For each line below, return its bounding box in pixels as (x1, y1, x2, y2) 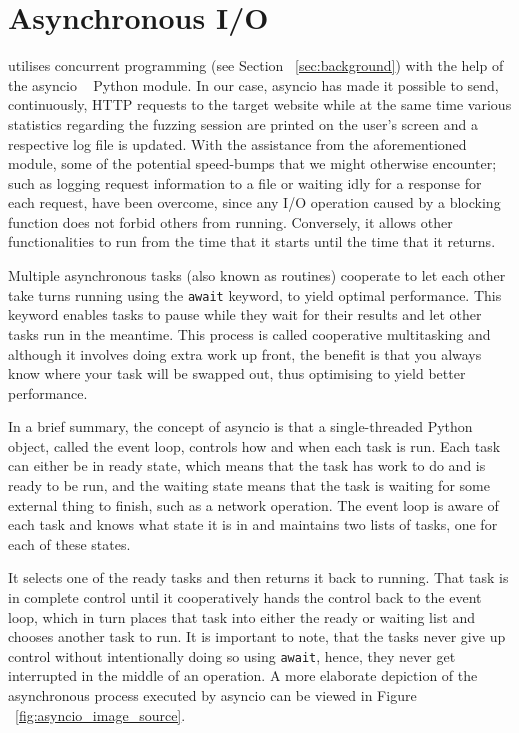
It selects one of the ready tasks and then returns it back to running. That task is (8, 567, 509, 588)
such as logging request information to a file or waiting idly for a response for (8, 172, 482, 193)
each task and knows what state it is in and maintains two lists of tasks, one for (8, 514, 498, 535)
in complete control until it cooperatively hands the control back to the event (8, 587, 482, 608)
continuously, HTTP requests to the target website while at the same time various (8, 94, 512, 115)
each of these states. (8, 533, 131, 554)
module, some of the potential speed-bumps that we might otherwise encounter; (8, 153, 497, 174)
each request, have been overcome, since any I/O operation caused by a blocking (8, 192, 501, 213)
